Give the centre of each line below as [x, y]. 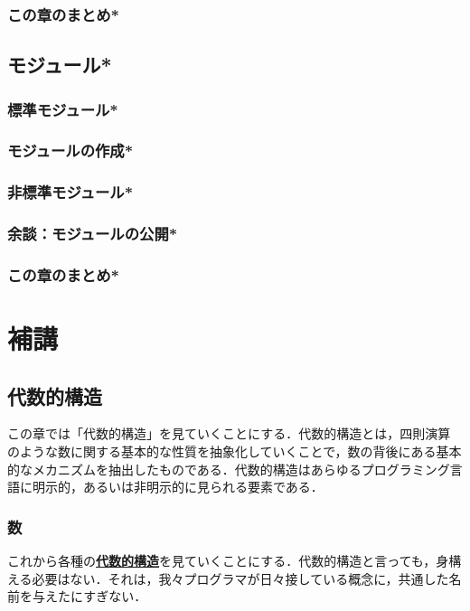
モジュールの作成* [70, 150]
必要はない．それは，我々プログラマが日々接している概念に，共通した [240, 578]
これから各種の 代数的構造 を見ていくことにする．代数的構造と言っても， [222, 561]
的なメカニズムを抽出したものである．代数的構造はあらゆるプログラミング [229, 469]
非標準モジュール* [70, 192]
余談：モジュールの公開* [93, 234]
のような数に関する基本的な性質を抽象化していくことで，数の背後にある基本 [235, 451]
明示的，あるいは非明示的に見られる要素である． [178, 487]
